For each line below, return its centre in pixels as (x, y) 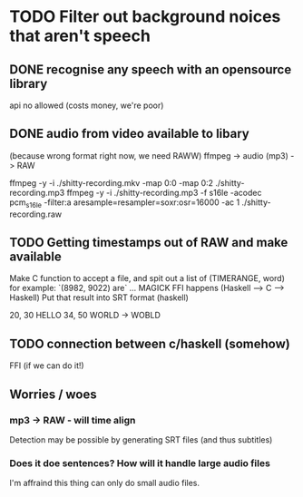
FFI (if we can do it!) (47, 365)
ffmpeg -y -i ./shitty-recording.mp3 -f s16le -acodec (164, 192)
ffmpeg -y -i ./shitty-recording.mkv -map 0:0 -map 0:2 (112, 182)
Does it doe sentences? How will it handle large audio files (140, 463)
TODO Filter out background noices (145, 17)
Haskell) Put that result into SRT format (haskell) (99, 297)
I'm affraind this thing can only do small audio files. (105, 483)
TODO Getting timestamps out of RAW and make (149, 243)
